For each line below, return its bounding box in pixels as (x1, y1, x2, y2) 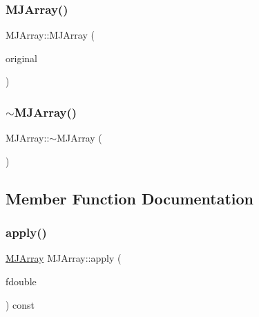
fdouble (6, 274, 37, 288)
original (6, 50, 37, 65)
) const (6, 297, 35, 311)
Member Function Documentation (6, 187, 254, 209)
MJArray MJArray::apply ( (6, 251, 122, 265)
